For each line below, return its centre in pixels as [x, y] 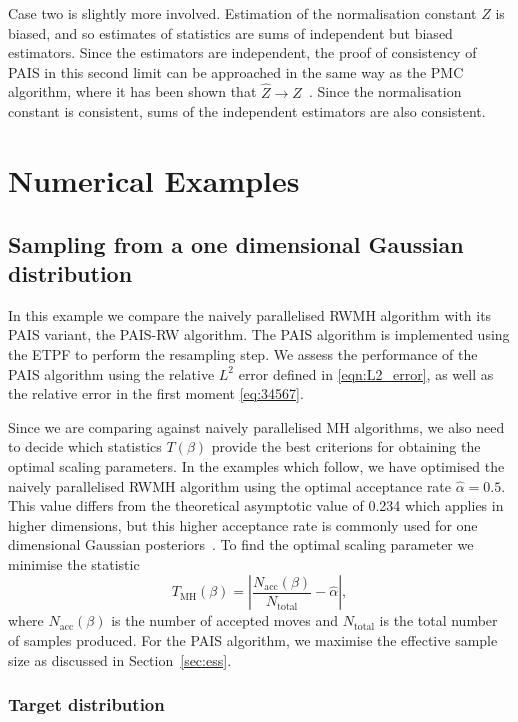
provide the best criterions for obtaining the [346, 446]
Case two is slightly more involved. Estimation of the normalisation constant [242, 13]
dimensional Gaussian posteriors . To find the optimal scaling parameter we [241, 544]
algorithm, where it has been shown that [132, 91]
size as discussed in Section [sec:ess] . [120, 659]
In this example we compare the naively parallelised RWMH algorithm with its [250, 314]
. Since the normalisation [385, 91]
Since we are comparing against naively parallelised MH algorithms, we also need [256, 426]
